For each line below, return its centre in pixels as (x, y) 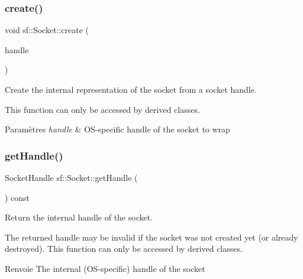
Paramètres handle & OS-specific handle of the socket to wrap (117, 129)
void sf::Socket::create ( (47, 30)
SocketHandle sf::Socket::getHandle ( (71, 177)
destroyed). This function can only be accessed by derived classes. (124, 249)
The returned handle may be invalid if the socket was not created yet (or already (151, 237)
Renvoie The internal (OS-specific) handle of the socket (105, 268)
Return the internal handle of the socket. (79, 217)
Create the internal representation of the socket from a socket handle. (131, 89)
